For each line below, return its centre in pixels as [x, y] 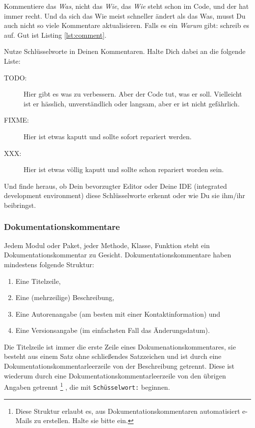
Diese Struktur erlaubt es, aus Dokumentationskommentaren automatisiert [128, 411]
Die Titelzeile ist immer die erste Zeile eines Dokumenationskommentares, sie [120, 346]
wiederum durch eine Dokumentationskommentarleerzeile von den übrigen [115, 375]
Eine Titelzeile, [38, 281]
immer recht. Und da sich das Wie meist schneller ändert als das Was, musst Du [125, 15]
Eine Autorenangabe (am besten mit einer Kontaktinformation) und [118, 314]
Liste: [12, 61]
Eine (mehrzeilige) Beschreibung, [65, 297]
